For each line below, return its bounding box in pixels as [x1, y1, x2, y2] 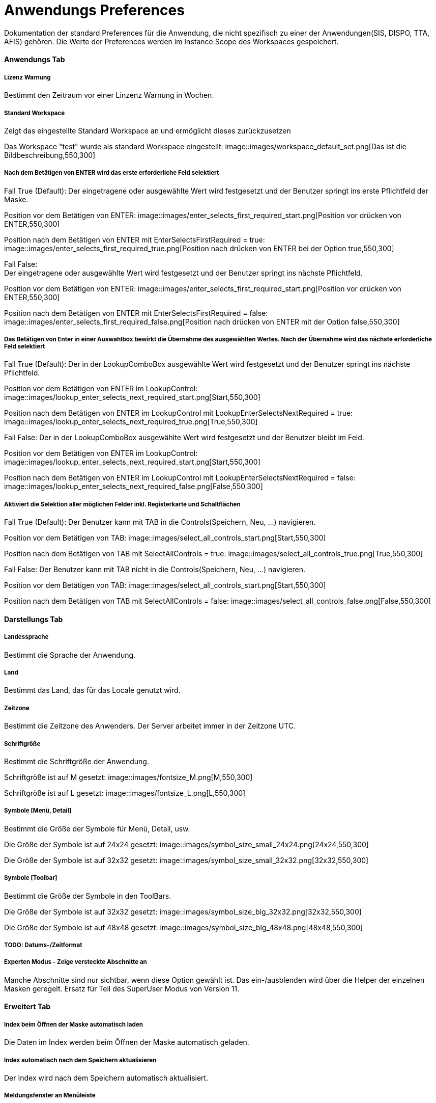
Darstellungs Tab [4, 614, 63, 624]
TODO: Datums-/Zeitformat [4, 941, 82, 949]
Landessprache [4, 633, 49, 641]
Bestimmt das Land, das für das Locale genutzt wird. [4, 686, 181, 695]
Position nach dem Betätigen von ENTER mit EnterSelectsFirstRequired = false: [4, 308, 268, 317]
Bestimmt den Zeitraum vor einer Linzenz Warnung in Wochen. [4, 91, 214, 100]
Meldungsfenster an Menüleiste [4, 1092, 96, 1099]
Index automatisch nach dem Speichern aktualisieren [4, 1056, 157, 1064]
